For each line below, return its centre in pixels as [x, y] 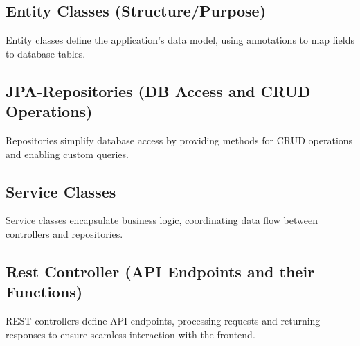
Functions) [44, 292]
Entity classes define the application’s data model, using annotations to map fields [180, 40]
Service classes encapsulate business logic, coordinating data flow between [162, 220]
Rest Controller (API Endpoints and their [160, 271]
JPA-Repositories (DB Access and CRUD [158, 90]
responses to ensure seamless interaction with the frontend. [130, 334]
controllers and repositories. [64, 233]
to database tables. [46, 53]
